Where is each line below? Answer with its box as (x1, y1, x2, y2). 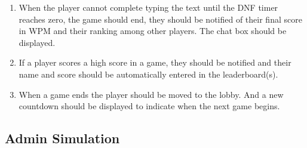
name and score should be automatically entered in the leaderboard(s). (19, 67, 278, 80)
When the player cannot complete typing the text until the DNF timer (19, 1, 278, 13)
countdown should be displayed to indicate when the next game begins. (19, 100, 280, 112)
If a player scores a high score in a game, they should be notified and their (19, 56, 291, 69)
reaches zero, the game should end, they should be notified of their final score (19, 13, 302, 25)
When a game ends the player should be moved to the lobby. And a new (19, 88, 284, 100)
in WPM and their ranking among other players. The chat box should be (19, 24, 287, 37)
